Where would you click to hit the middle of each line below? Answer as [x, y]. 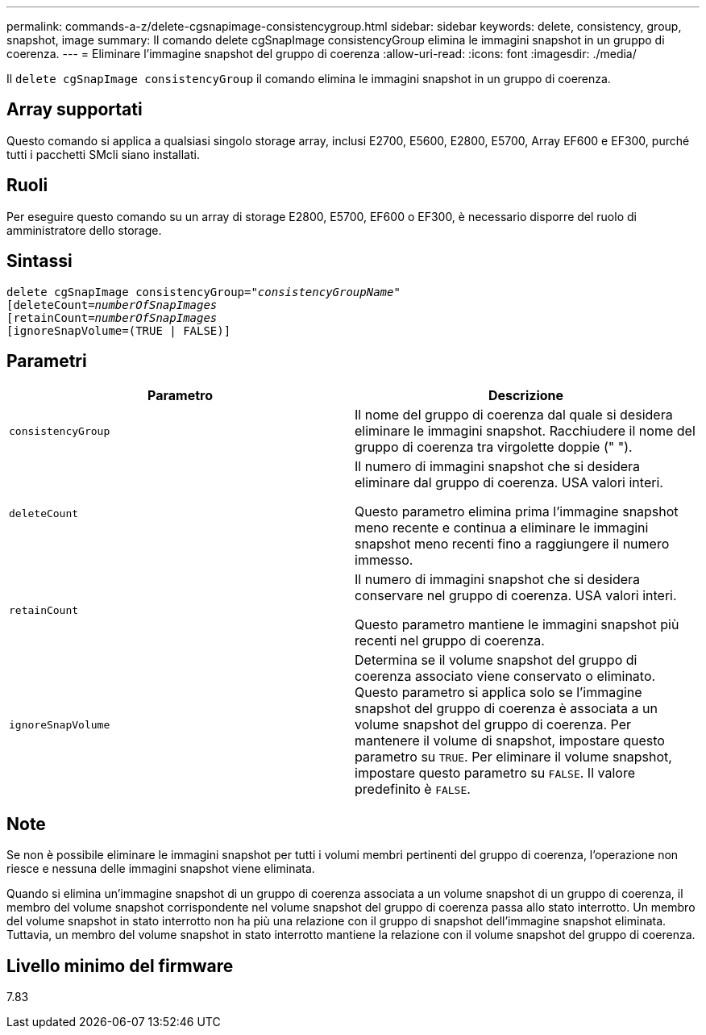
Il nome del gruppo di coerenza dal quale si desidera [514, 415]
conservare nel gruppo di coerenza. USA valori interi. [516, 596]
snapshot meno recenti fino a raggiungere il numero [512, 544]
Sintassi [39, 261]
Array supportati [75, 110]
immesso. [384, 560]
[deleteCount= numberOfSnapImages [112, 305]
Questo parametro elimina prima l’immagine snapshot [517, 512]
